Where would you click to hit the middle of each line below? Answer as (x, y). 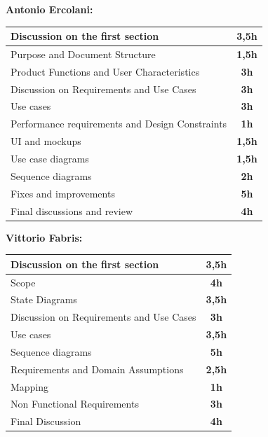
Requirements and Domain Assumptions (97, 369)
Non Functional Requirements (75, 404)
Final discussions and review (72, 210)
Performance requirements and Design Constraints (119, 124)
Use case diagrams (50, 158)
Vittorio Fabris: (44, 237)
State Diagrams (44, 299)
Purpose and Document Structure (83, 54)
